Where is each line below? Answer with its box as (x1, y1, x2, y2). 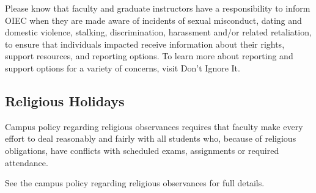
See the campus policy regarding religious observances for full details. (5, 177, 265, 189)
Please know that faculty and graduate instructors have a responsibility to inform (5, 2, 310, 14)
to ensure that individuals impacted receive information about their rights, (5, 37, 285, 50)
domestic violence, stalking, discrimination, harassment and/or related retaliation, (5, 26, 312, 38)
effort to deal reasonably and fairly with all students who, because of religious (5, 132, 296, 145)
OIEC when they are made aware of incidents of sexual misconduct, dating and (5, 13, 302, 26)
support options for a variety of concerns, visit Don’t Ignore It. (5, 61, 240, 74)
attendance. (5, 156, 48, 169)
